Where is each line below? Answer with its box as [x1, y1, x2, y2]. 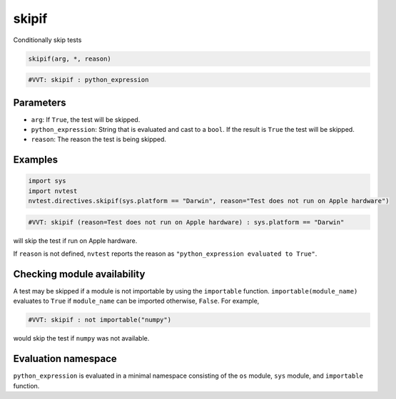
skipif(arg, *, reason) [28, 54, 112, 63]
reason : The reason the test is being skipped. [31, 135, 167, 144]
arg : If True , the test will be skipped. [31, 115, 141, 124]
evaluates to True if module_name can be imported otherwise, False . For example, [13, 296, 260, 306]
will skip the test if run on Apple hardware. [13, 236, 138, 245]
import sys [28, 177, 66, 185]
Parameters [13, 96, 66, 108]
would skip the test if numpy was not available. [13, 334, 150, 343]
